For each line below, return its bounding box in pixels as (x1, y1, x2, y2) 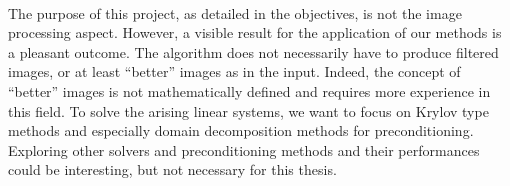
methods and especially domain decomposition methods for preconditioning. (8, 120, 474, 141)
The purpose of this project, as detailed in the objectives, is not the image (8, 2, 462, 23)
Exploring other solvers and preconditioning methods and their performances (8, 139, 480, 160)
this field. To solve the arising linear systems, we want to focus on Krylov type (8, 100, 489, 121)
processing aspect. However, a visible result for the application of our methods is (8, 22, 502, 43)
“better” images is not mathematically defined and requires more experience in (8, 80, 491, 101)
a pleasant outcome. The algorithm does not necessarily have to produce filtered (8, 41, 499, 62)
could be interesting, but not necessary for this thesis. (8, 159, 337, 180)
